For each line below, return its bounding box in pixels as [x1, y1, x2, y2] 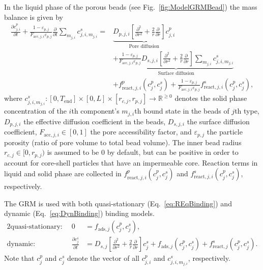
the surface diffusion [187, 116, 250, 126]
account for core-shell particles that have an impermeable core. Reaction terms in [4, 157, 258, 168]
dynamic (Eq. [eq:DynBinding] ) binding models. [4, 208, 155, 219]
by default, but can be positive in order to [107, 147, 239, 157]
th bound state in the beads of [134, 105, 229, 116]
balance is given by [4, 11, 63, 22]
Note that [4, 253, 35, 263]
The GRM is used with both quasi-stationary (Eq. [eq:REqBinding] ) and [4, 198, 232, 208]
